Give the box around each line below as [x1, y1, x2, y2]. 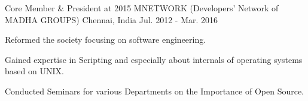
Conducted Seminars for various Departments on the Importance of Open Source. [5, 84, 304, 97]
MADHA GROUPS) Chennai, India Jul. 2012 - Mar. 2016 [5, 13, 218, 26]
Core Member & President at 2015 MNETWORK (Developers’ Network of [5, 2, 279, 14]
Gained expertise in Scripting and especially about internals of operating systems [5, 53, 303, 65]
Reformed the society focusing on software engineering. [5, 33, 206, 46]
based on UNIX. [5, 65, 64, 77]
